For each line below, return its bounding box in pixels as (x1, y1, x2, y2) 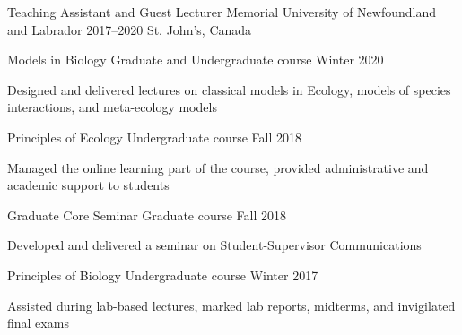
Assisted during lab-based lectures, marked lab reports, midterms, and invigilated (7, 296, 456, 314)
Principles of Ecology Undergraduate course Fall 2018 (7, 127, 302, 146)
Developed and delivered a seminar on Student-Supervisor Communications (7, 236, 422, 254)
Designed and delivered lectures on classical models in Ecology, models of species (7, 80, 451, 99)
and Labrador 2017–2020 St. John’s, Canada (7, 20, 252, 39)
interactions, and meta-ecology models (7, 98, 217, 116)
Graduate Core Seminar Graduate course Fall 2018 (7, 205, 287, 224)
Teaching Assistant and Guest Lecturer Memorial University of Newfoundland (7, 3, 437, 21)
